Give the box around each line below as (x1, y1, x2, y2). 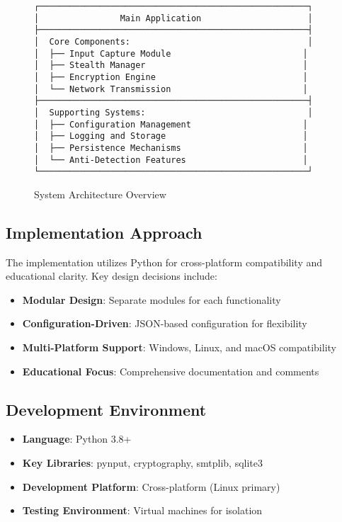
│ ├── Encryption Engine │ (34, 72, 308, 82)
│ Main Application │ (34, 13, 313, 23)
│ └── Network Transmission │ (34, 84, 308, 94)
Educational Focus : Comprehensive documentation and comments (22, 363, 319, 378)
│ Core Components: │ (34, 36, 313, 47)
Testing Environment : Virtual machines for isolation (22, 503, 263, 518)
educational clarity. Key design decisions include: (6, 268, 217, 283)
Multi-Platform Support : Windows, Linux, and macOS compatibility (22, 340, 336, 355)
